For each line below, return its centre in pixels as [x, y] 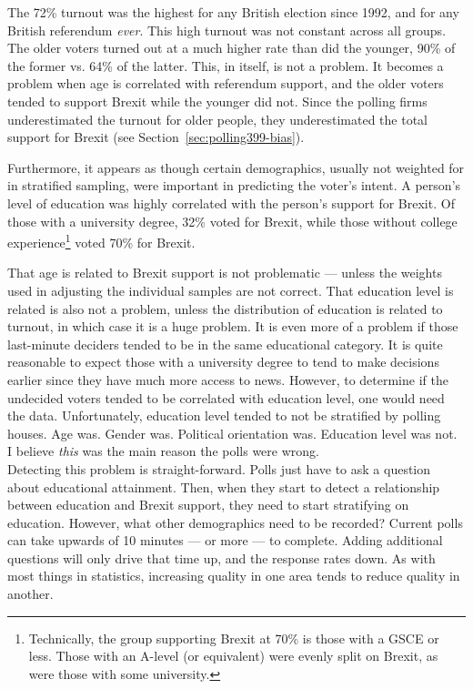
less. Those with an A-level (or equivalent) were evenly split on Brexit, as [233, 656]
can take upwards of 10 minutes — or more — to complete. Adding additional [225, 540]
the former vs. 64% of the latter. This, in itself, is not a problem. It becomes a [226, 65]
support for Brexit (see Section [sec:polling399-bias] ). [156, 137]
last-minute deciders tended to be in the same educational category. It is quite [225, 344]
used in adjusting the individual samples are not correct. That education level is [231, 290]
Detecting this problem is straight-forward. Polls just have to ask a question [219, 468]
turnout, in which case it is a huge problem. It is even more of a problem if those [233, 326]
